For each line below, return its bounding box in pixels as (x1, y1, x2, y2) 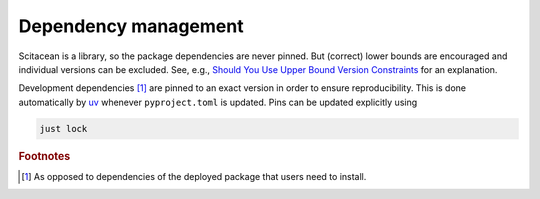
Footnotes (18, 149, 71, 163)
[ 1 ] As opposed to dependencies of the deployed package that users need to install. (21, 170, 367, 182)
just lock (39, 123, 88, 134)
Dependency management (18, 15, 244, 37)
